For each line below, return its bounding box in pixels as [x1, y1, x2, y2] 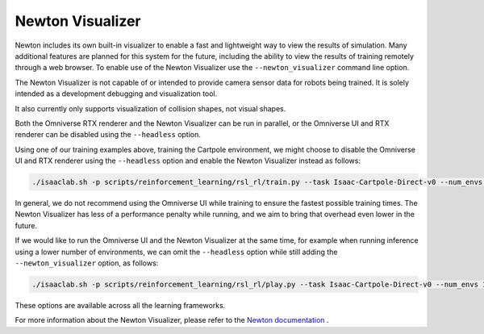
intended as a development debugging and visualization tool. [15, 89, 218, 98]
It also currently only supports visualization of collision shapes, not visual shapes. [15, 103, 286, 113]
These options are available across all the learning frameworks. [15, 300, 226, 310]
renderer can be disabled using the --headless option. [15, 130, 202, 140]
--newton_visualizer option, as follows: [15, 258, 159, 268]
